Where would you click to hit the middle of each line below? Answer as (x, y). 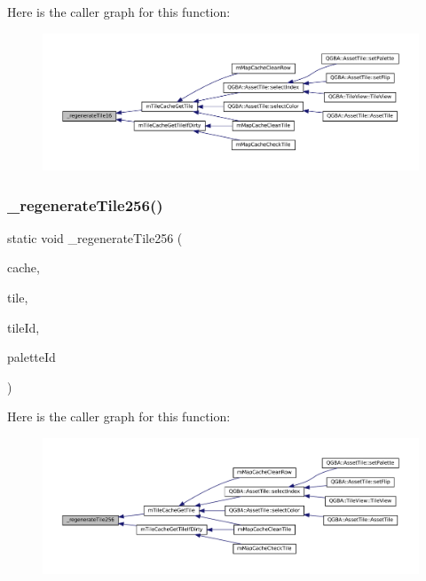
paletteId (32, 357)
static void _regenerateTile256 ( (95, 237)
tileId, (24, 327)
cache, (24, 267)
